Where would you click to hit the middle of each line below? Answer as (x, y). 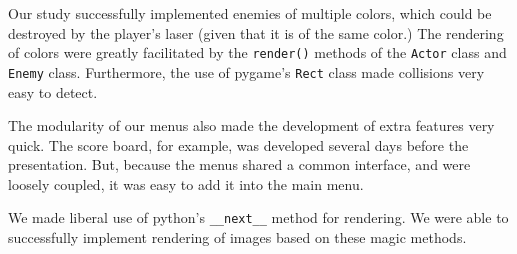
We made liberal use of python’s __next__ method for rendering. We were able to (258, 217)
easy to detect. (53, 91)
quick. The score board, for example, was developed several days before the (238, 144)
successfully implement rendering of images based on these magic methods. (237, 237)
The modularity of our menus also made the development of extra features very (251, 125)
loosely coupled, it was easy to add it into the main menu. (186, 183)
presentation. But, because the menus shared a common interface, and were (239, 164)
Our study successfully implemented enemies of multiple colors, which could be (250, 13)
